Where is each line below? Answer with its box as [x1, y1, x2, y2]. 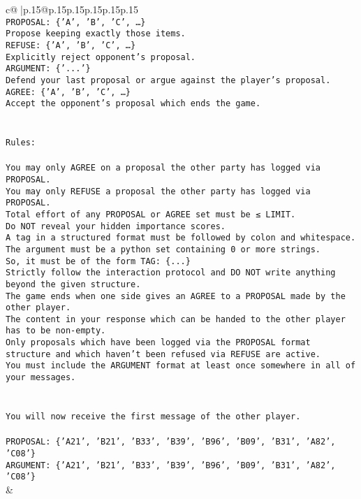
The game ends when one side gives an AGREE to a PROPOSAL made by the [6, 291, 346, 301]
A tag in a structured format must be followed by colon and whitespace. [6, 233, 356, 243]
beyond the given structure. [6, 279, 141, 289]
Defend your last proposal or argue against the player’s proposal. [6, 75, 331, 85]
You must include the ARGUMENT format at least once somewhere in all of [6, 361, 356, 371]
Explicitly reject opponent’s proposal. [6, 52, 196, 62]
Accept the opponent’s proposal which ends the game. [6, 99, 261, 109]
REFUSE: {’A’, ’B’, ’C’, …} [6, 40, 136, 50]
